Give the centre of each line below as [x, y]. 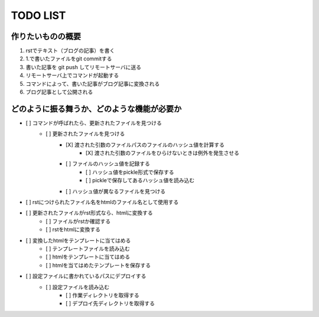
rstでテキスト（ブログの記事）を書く [70, 51]
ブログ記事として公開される [59, 92]
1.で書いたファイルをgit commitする [69, 59]
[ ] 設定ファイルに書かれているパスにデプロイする [86, 276]
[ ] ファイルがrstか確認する [78, 221]
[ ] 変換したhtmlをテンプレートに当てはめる [78, 240]
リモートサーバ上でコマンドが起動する [72, 75]
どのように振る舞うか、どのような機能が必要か [96, 109]
